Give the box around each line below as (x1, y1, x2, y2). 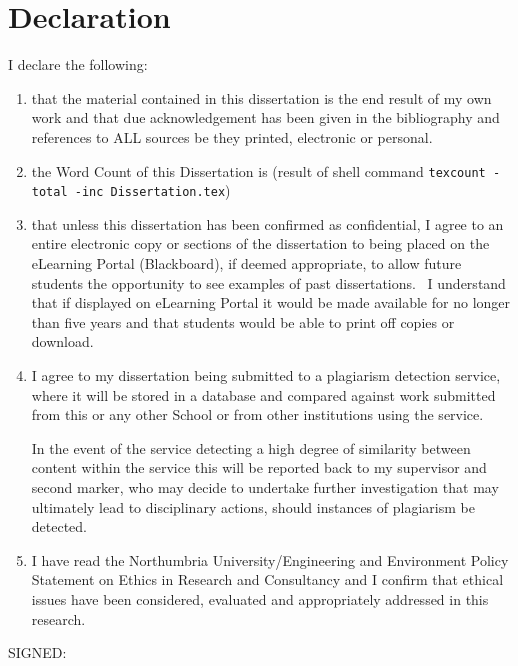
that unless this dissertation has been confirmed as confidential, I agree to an (31, 213, 504, 234)
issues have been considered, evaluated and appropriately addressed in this (31, 588, 489, 609)
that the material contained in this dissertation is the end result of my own (31, 87, 492, 108)
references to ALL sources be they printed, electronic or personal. (31, 126, 433, 147)
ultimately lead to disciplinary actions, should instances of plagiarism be (31, 496, 475, 517)
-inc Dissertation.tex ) (74, 180, 231, 201)
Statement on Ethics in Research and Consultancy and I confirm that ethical (31, 569, 504, 590)
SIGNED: (8, 642, 67, 663)
